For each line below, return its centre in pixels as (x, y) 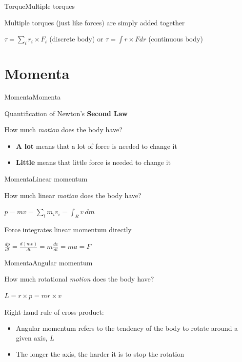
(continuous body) (176, 39)
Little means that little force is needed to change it (93, 162)
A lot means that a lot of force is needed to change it (96, 146)
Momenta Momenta (33, 97)
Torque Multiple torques (40, 6)
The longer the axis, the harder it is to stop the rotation (100, 354)
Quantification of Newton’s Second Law (66, 113)
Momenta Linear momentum (46, 179)
